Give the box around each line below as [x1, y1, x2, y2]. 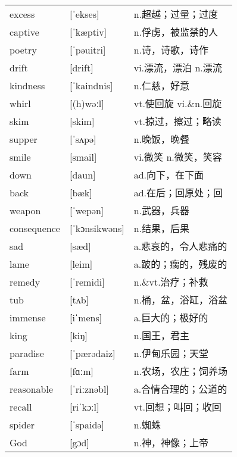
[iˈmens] [69, 310, 102, 324]
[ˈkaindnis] [69, 78, 113, 92]
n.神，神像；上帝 [133, 436, 209, 450]
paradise [10, 346, 44, 360]
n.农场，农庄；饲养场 [133, 364, 228, 378]
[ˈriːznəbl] [69, 381, 109, 396]
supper [10, 132, 38, 146]
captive [10, 24, 39, 39]
